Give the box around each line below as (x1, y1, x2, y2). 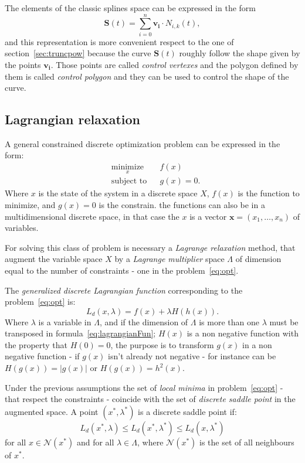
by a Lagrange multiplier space (114, 253, 225, 265)
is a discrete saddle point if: (138, 405, 237, 417)
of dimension (235, 253, 282, 265)
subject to (111, 177, 147, 186)
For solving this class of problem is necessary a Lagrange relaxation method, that (5, 241, 296, 253)
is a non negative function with (187, 327, 299, 339)
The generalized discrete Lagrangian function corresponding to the (5, 284, 243, 296)
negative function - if (5, 350, 80, 362)
